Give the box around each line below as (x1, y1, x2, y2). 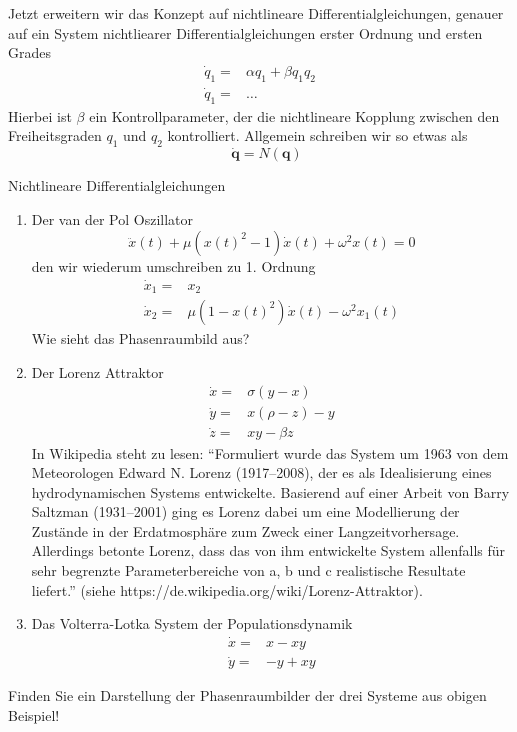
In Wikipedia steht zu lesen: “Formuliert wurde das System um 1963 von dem (31, 442, 509, 463)
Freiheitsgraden (8, 125, 102, 146)
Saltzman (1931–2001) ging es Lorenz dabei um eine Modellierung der (31, 501, 460, 522)
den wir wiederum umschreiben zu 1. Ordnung (31, 255, 316, 276)
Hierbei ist (8, 105, 72, 126)
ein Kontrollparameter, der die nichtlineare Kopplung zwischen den (89, 105, 500, 126)
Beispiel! (8, 704, 60, 725)
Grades (8, 42, 51, 63)
